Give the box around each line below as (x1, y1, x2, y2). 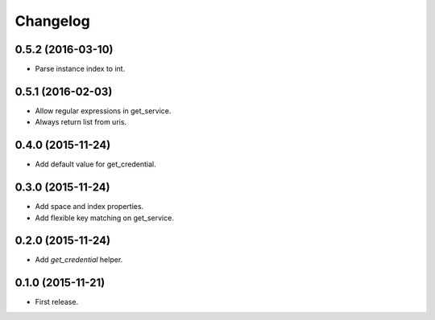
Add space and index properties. (35, 202, 144, 211)
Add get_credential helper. (35, 255, 123, 265)
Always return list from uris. (35, 117, 127, 127)
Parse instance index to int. (35, 64, 126, 74)
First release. (35, 297, 79, 307)
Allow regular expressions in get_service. (35, 105, 172, 116)
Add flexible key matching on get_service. (35, 213, 175, 223)
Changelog (14, 12, 90, 30)
